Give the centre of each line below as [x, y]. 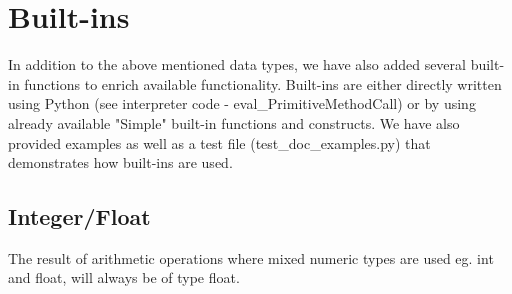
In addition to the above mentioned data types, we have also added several [237, 64]
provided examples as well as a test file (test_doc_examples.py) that [219, 142]
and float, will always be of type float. [124, 277]
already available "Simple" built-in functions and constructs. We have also [234, 122]
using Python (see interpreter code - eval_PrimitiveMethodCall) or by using [242, 103]
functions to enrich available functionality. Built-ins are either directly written [263, 83]
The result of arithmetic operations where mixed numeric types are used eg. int [251, 257]
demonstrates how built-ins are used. [120, 162]
